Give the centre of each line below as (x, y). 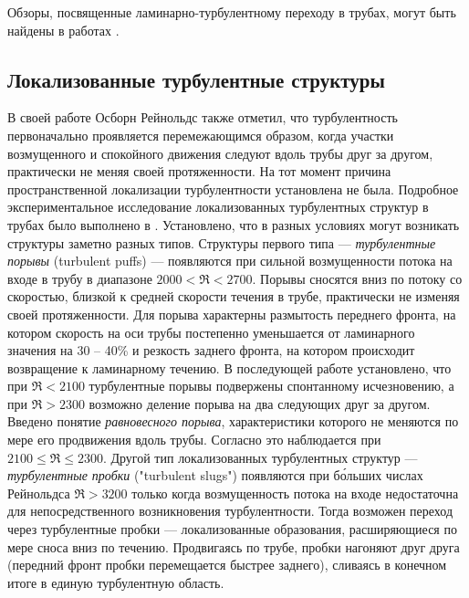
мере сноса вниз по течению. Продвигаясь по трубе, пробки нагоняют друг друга (234, 546)
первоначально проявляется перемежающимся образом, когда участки (201, 135)
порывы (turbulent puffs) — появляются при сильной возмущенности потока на (230, 261)
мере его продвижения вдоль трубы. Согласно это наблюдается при (194, 440)
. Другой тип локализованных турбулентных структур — (260, 457)
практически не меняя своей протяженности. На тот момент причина (199, 171)
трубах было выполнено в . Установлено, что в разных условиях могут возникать (234, 224)
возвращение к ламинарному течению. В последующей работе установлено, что (229, 367)
